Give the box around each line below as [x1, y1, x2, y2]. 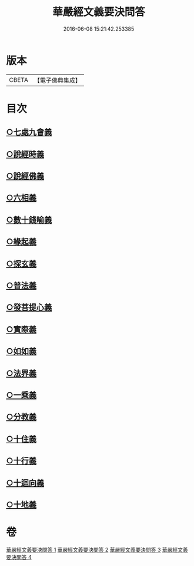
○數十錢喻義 [6, 215, 52, 225]
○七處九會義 [6, 127, 52, 138]
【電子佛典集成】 [34, 76, 81, 84]
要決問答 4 [6, 553, 32, 561]
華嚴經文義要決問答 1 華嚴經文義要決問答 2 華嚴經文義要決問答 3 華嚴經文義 [6, 546, 188, 553]
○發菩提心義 [6, 302, 52, 313]
